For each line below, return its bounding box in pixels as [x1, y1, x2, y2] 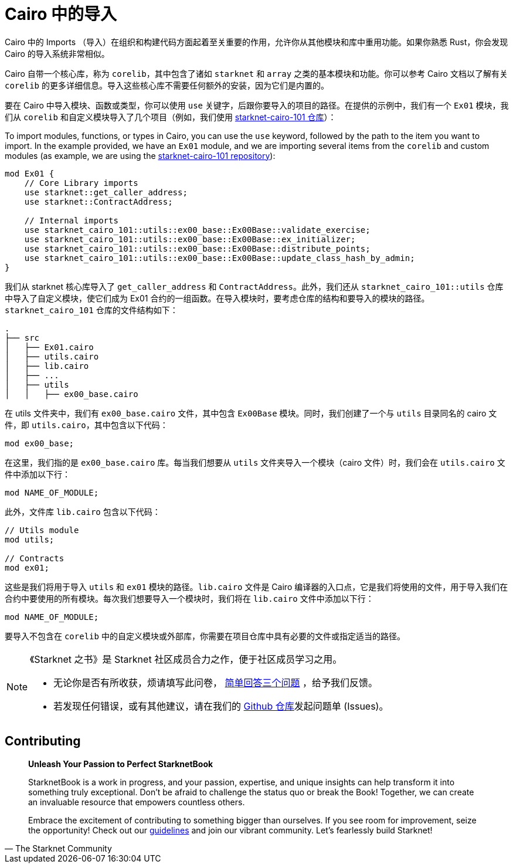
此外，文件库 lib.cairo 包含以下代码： [5, 506, 161, 517]
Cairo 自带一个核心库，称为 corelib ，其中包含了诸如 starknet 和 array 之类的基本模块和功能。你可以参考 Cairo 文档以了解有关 [5, 68, 508, 79]
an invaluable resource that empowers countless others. [28, 796, 245, 807]
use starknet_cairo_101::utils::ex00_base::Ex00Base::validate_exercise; [24, 225, 371, 235]
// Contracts [5, 553, 64, 563]
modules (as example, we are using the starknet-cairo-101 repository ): [5, 150, 276, 161]
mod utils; [5, 534, 55, 544]
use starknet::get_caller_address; [24, 187, 188, 197]
